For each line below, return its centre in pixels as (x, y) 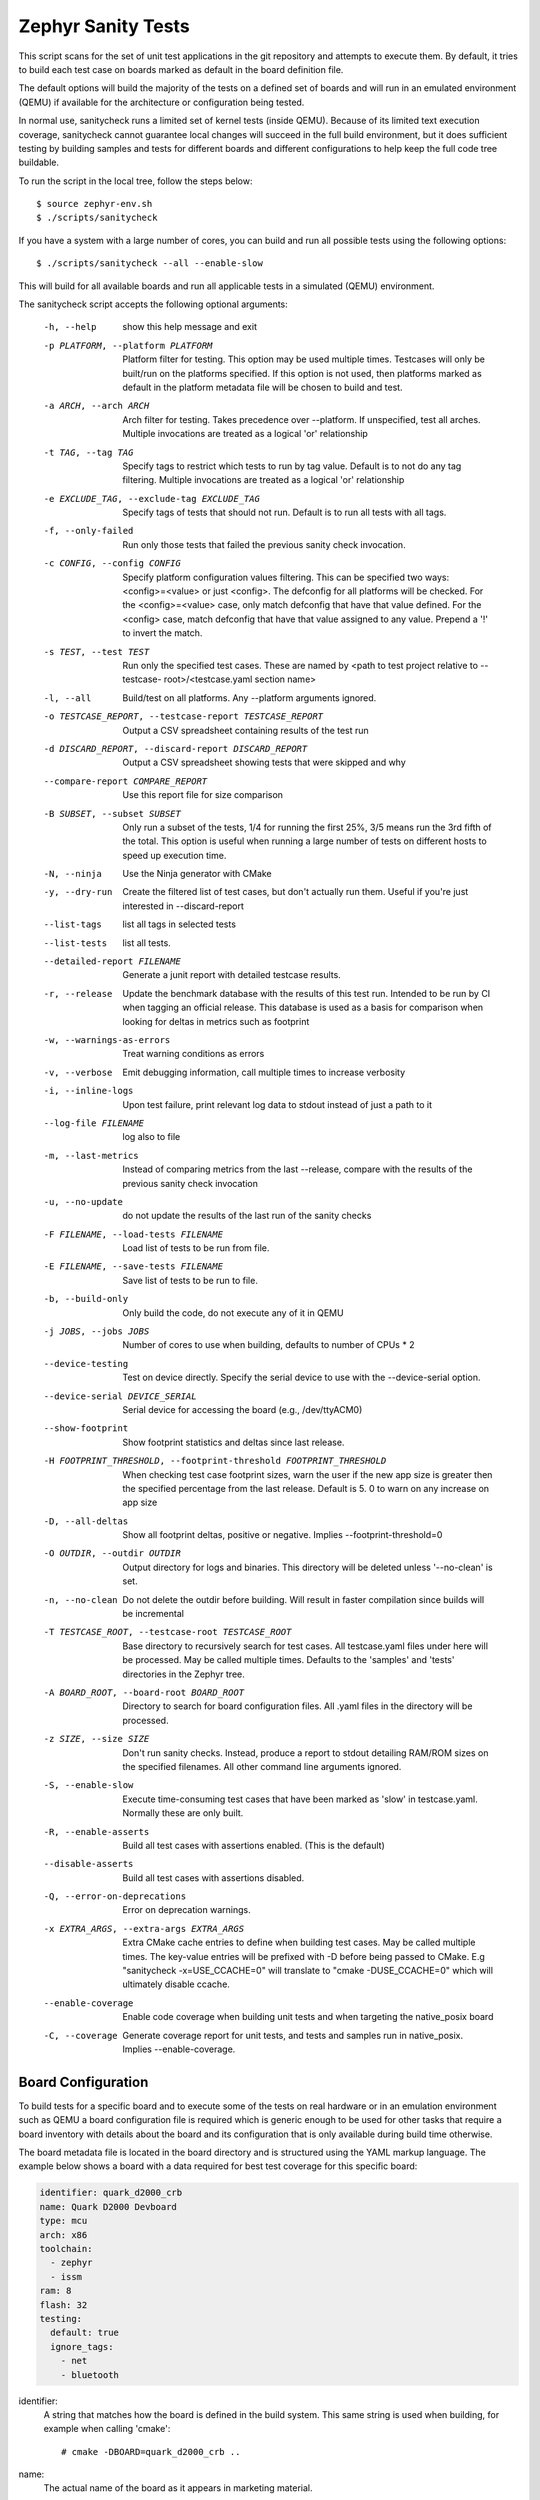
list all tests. (147, 942)
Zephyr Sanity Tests (104, 26)
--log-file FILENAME (94, 1123)
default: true (85, 2333)
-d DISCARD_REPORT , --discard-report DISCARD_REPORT (175, 748)
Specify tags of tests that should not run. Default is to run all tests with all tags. (284, 512)
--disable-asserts (88, 1864)
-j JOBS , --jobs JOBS (96, 1331)
